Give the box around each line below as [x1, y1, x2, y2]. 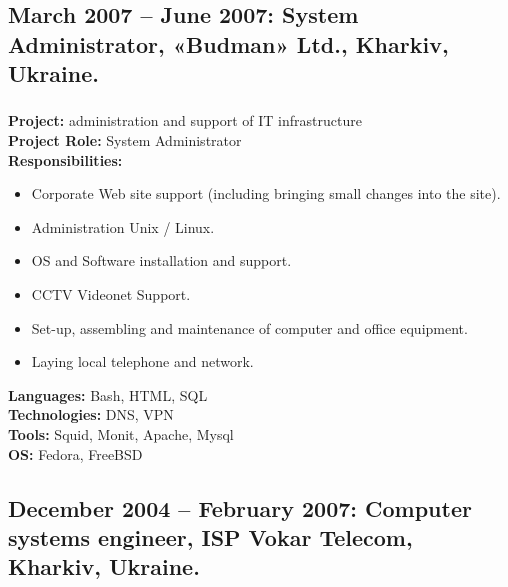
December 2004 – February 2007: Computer [8, 492, 472, 523]
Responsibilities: [8, 149, 123, 170]
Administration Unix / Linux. [31, 216, 215, 237]
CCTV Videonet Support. [31, 284, 191, 305]
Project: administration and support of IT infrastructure [8, 110, 362, 131]
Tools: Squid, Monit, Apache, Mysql [8, 424, 234, 445]
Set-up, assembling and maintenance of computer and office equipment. [31, 317, 468, 338]
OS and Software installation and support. [31, 250, 292, 271]
